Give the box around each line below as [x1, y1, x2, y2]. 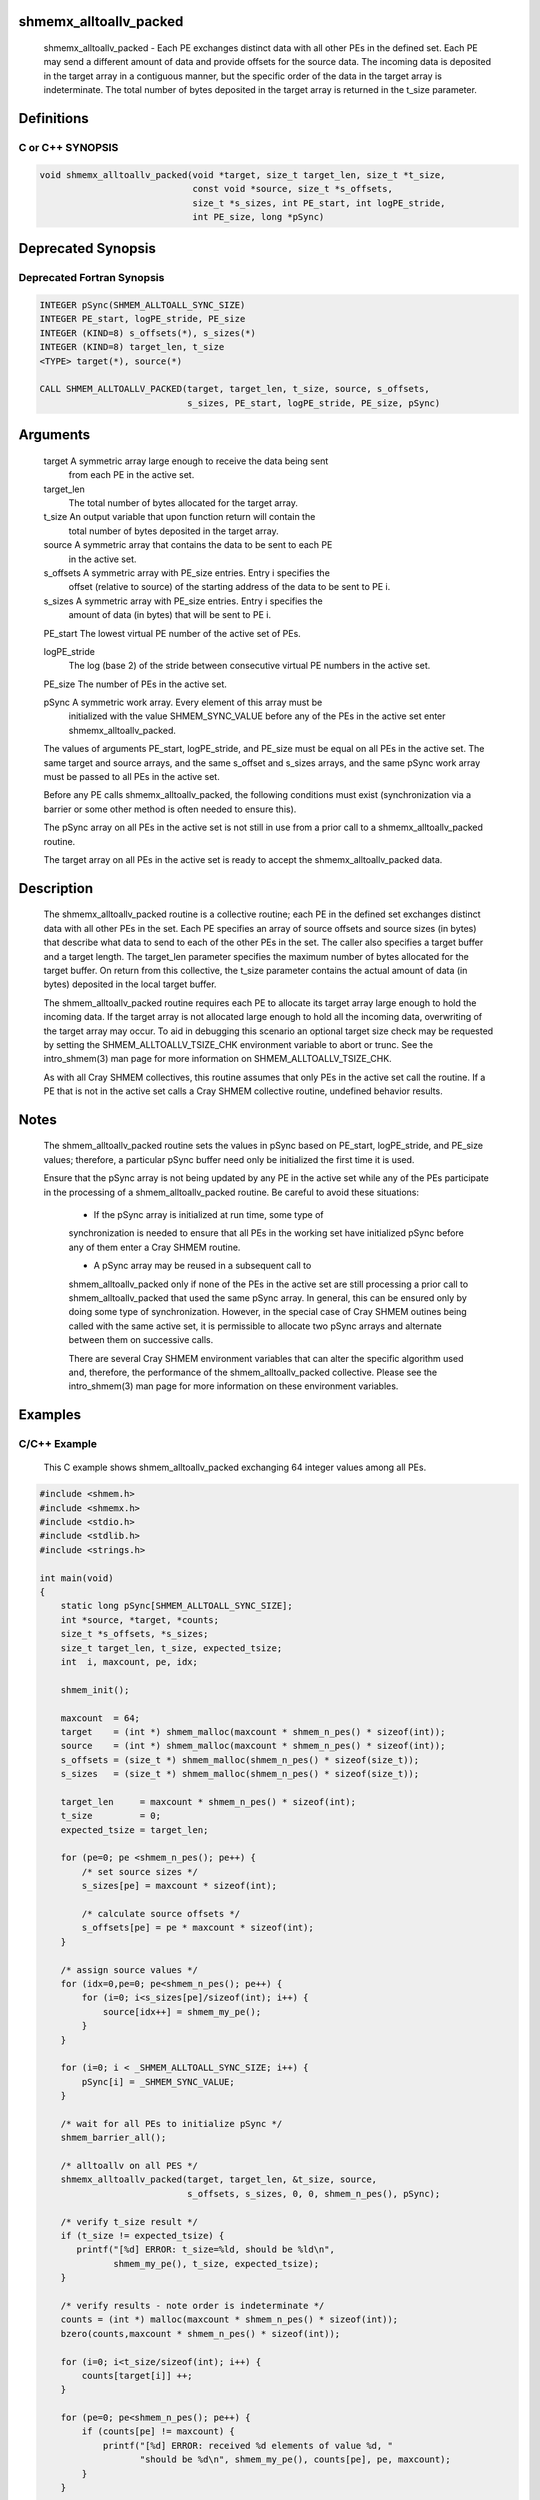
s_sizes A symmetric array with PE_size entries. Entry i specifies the [43, 595, 324, 607]
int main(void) [39, 1572, 114, 1584]
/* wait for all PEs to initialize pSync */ [60, 2118, 283, 2129]
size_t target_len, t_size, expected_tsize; [60, 1642, 283, 1654]
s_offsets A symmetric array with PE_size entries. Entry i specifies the [43, 566, 330, 579]
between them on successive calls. [68, 1334, 214, 1346]
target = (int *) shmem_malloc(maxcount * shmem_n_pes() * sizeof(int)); [60, 1726, 446, 1737]
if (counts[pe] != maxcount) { [81, 2426, 235, 2437]
